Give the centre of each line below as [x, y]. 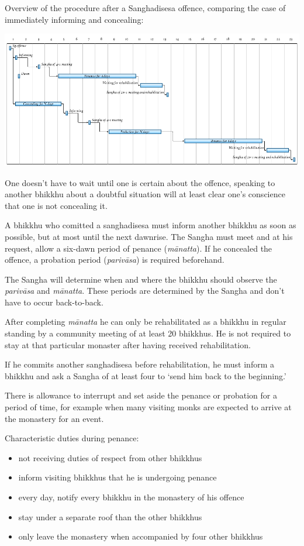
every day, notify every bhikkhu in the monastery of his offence [131, 497]
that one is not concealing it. [56, 205]
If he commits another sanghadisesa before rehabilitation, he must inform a [139, 364]
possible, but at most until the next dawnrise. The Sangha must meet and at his [149, 236]
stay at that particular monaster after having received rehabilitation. [128, 344]
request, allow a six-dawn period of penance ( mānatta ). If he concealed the [139, 248]
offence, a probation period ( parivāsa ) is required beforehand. [115, 260]
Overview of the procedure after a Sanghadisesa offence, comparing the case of [145, 8]
